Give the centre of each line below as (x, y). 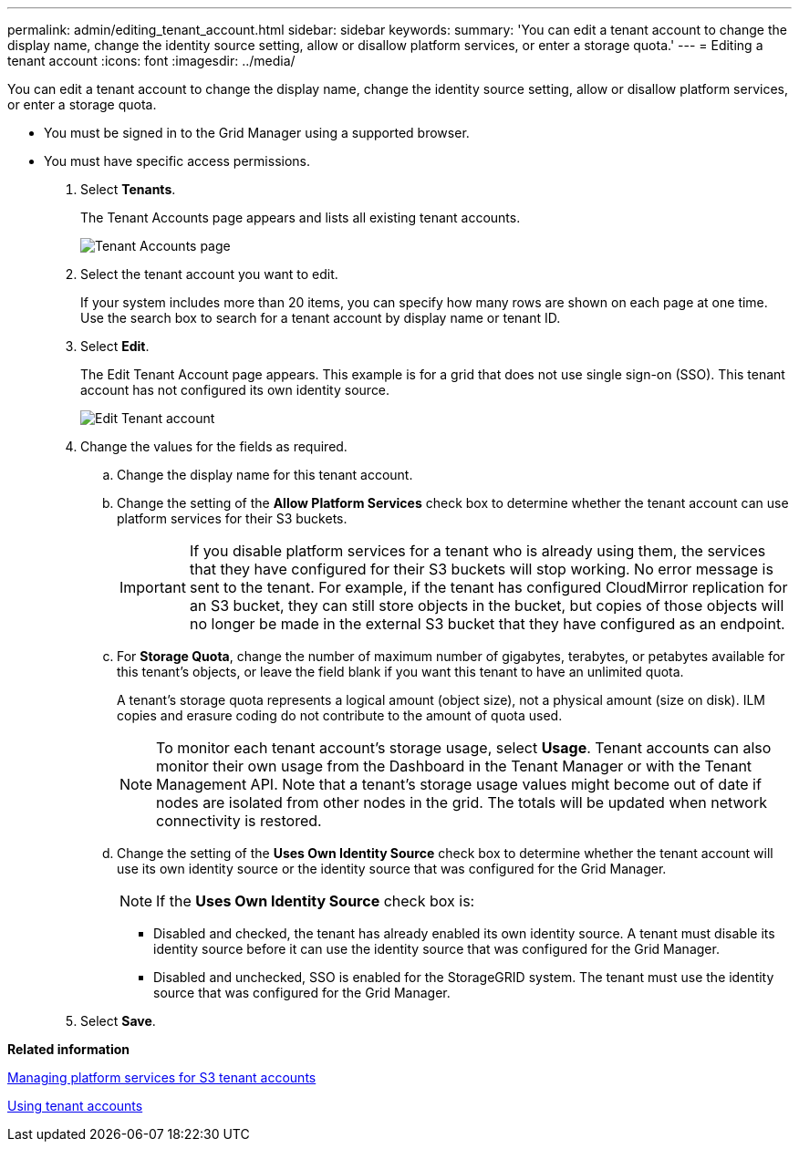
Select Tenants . (128, 189)
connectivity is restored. (239, 821)
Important (153, 587)
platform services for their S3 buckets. (232, 518)
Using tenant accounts (75, 1106)
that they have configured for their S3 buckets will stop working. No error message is (481, 569)
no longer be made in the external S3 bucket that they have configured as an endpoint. (487, 624)
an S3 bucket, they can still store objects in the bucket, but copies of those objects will (487, 606)
